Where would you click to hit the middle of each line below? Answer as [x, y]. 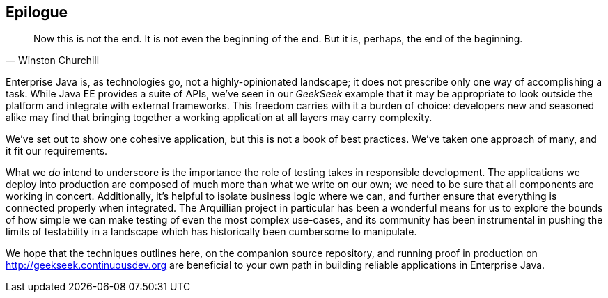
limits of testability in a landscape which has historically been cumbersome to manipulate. [211, 232]
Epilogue [37, 12]
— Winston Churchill [53, 61]
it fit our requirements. [57, 151]
